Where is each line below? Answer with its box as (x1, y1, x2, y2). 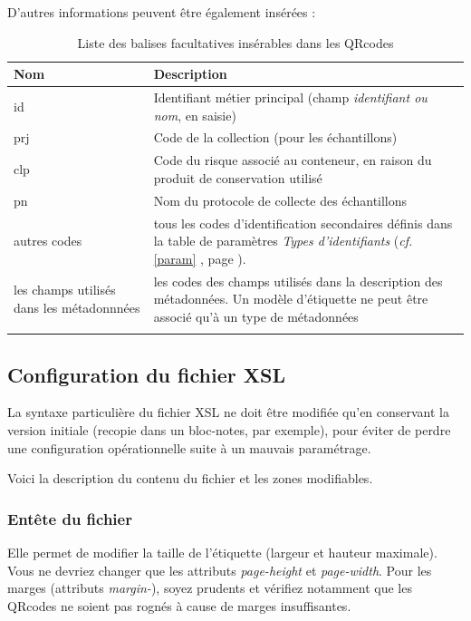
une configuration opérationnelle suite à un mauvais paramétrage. (7, 438, 371, 457)
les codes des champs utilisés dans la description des (153, 271, 443, 290)
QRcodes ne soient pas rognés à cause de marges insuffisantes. (7, 596, 351, 615)
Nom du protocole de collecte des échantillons (153, 190, 408, 209)
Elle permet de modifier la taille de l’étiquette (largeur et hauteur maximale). (7, 542, 437, 561)
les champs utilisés (14, 280, 116, 299)
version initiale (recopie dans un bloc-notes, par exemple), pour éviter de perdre (7, 420, 451, 439)
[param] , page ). (153, 248, 246, 267)
